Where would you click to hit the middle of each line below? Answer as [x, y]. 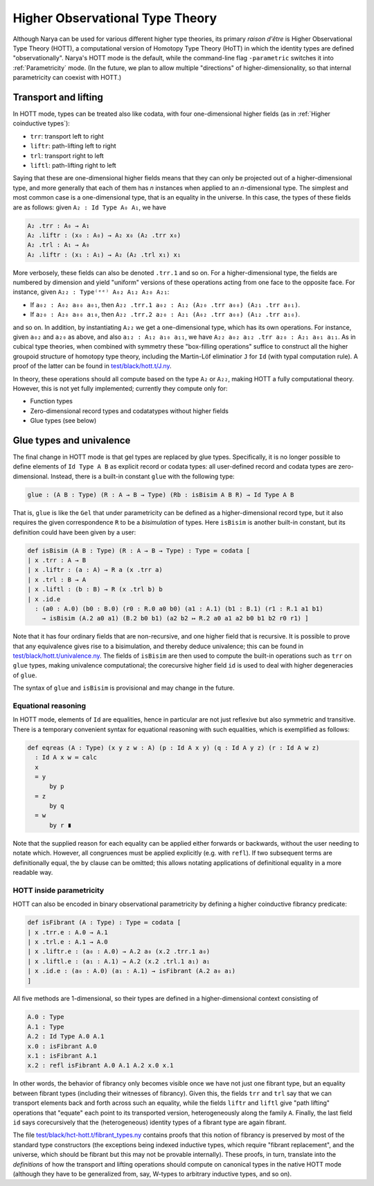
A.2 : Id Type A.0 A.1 [66, 1037]
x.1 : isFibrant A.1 [62, 1056]
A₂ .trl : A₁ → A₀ [59, 245]
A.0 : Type [46, 1017]
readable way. [33, 873]
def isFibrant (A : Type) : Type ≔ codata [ [104, 923]
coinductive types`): [42, 123]
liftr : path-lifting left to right [73, 146]
